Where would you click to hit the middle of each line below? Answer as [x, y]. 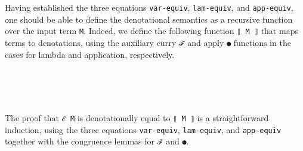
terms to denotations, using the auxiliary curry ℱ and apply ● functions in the [148, 42]
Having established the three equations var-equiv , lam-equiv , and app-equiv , [149, 7]
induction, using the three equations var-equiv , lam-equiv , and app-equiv [143, 129]
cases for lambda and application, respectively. [90, 54]
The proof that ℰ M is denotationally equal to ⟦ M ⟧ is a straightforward [137, 117]
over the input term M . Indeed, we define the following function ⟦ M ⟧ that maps [151, 31]
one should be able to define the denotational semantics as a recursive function [149, 19]
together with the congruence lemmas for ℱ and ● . [97, 141]
